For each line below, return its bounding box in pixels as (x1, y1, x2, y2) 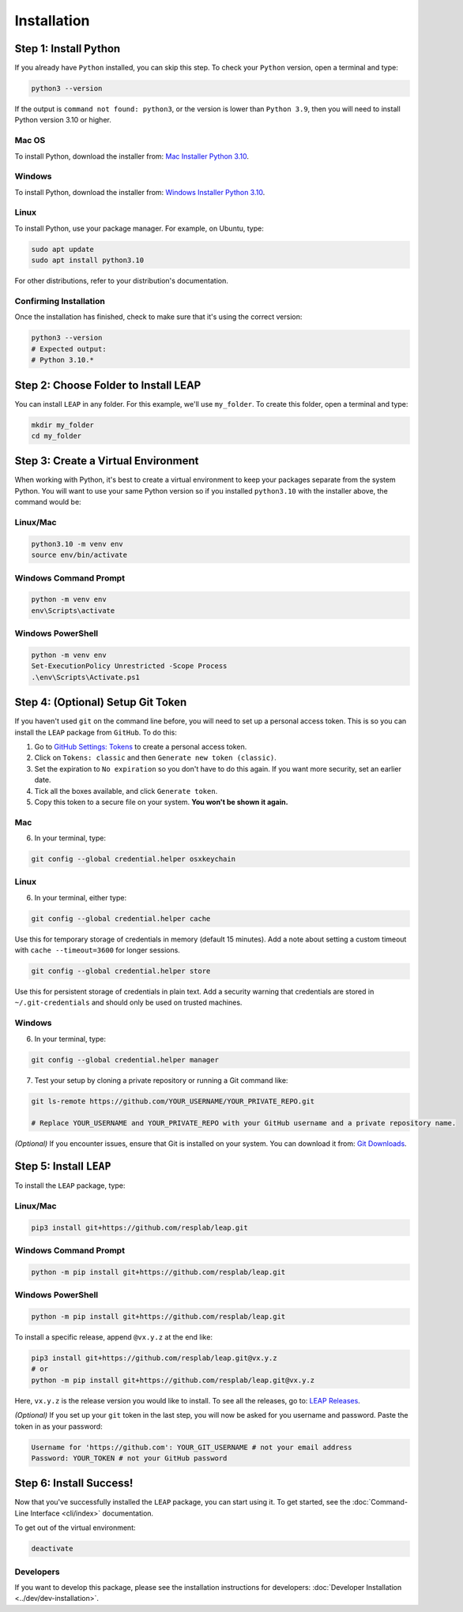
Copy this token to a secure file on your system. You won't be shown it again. (34, 797, 288, 806)
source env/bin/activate (31, 550, 128, 560)
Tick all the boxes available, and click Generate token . (34, 786, 218, 795)
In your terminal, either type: (34, 892, 126, 902)
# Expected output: (31, 344, 107, 353)
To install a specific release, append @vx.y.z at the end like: (14, 1332, 213, 1342)
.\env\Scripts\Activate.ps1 (31, 672, 140, 682)
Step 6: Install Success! (14, 1477, 134, 1490)
